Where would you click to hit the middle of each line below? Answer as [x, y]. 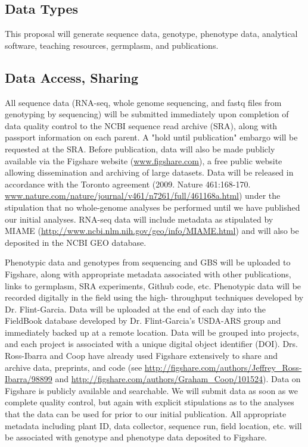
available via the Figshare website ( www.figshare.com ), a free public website [144, 160]
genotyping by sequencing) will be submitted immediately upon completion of [147, 114]
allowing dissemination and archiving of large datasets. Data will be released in [149, 172]
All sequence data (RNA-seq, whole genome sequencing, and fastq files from [143, 102]
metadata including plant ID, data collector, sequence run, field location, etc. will [153, 425]
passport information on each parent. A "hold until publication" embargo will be [151, 137]
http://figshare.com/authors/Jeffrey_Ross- [223, 367]
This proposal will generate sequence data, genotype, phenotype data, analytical [151, 34]
